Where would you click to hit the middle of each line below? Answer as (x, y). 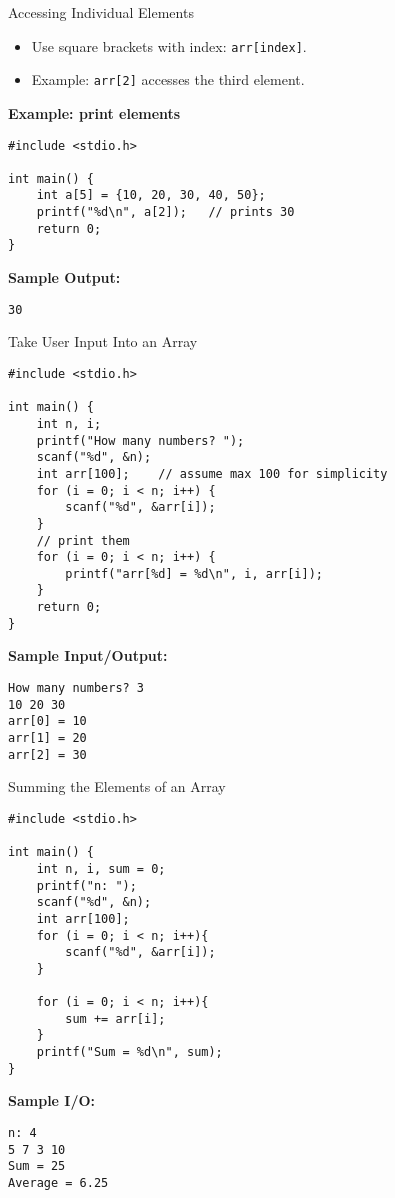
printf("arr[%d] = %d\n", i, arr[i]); (194, 573)
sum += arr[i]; (115, 1018)
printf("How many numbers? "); (140, 440)
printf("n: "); (86, 885)
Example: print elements (94, 112)
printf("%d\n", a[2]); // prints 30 (165, 212)
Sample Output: (64, 277)
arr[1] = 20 (47, 738)
